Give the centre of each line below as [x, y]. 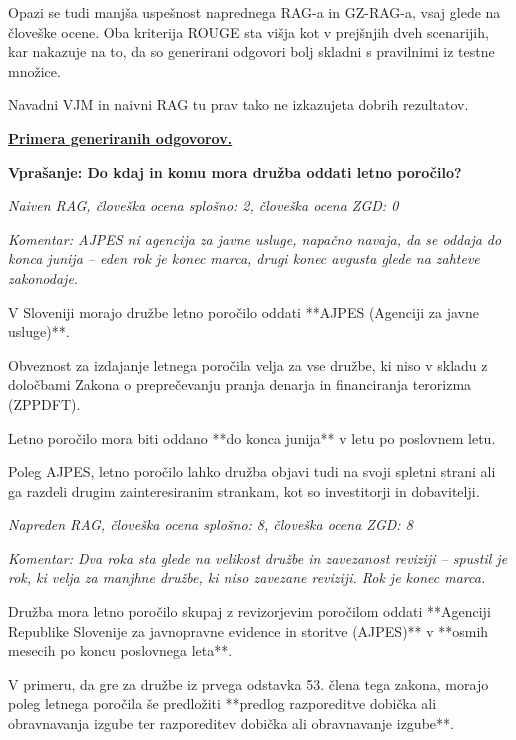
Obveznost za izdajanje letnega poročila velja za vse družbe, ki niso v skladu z [248, 364]
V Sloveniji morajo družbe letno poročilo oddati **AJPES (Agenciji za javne [243, 311]
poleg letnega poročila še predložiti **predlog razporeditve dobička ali [222, 703]
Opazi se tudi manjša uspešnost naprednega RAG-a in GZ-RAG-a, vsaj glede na [254, 12]
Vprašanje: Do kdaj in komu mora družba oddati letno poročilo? [235, 171]
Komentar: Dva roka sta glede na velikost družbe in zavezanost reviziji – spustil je [258, 557]
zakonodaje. [43, 277]
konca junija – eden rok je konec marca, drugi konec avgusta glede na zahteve [244, 258]
